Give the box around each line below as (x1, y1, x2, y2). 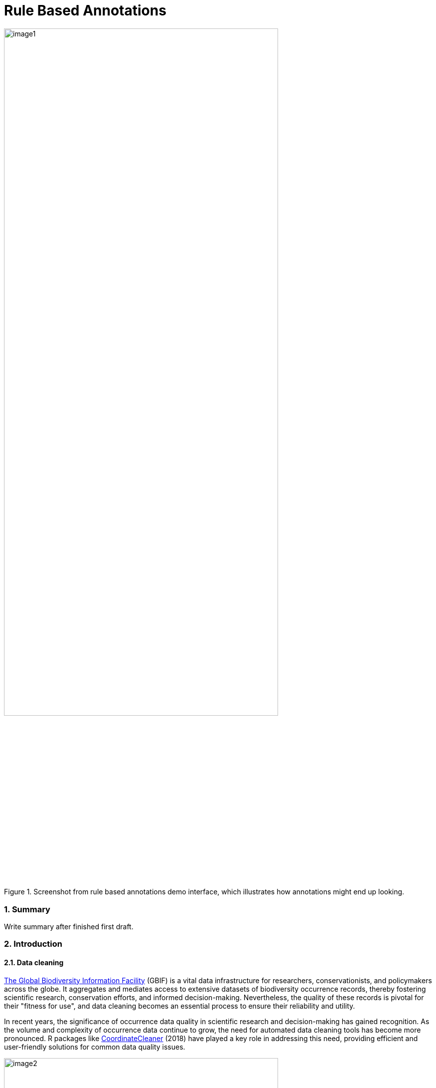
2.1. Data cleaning (4, 958, 64, 967)
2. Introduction (4, 939, 62, 949)
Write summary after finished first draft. (4, 922, 134, 931)
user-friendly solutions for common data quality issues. (4, 1042, 185, 1051)
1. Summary (4, 904, 50, 914)
